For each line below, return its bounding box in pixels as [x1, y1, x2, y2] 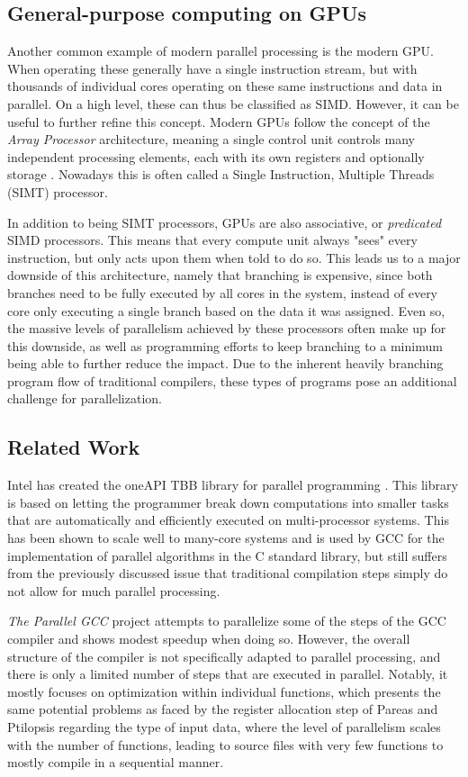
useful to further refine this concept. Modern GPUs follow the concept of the [7, 112, 430, 131]
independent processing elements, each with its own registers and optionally [7, 147, 425, 166]
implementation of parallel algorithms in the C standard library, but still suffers [7, 546, 447, 565]
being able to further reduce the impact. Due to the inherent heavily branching [7, 354, 444, 373]
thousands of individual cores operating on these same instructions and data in [7, 77, 443, 95]
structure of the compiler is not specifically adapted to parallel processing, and [7, 646, 441, 665]
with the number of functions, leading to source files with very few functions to [7, 735, 444, 754]
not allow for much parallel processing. [7, 581, 220, 600]
